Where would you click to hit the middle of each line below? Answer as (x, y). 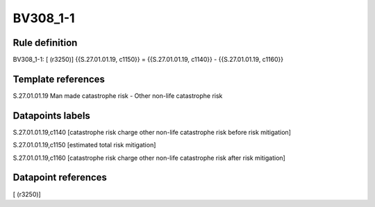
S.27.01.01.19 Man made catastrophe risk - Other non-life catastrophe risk (118, 96)
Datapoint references (60, 177)
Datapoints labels (51, 116)
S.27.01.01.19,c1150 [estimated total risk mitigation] (84, 145)
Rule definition (45, 43)
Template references (59, 79)
